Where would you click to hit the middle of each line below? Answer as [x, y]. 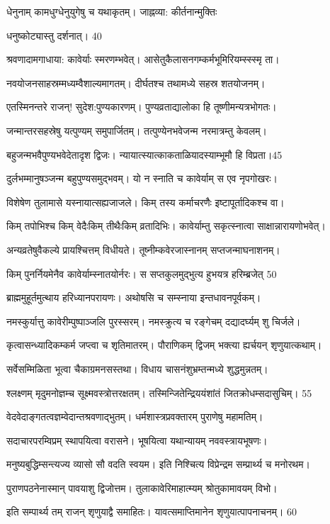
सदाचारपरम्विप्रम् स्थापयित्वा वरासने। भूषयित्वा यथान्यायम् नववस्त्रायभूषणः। [137, 440]
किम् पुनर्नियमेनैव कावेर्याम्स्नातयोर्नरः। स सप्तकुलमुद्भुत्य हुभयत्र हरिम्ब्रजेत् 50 [142, 273]
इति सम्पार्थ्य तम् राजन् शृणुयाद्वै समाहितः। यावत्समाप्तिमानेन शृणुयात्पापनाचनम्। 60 [152, 512]
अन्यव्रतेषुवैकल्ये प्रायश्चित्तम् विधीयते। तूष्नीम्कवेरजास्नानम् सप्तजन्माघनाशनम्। [143, 249]
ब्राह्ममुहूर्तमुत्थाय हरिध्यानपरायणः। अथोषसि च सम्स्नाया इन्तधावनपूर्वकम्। [134, 297]
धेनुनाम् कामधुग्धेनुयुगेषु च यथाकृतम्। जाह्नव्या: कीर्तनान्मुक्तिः [112, 11]
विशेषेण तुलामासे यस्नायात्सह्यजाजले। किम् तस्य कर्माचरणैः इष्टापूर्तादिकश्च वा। [146, 202]
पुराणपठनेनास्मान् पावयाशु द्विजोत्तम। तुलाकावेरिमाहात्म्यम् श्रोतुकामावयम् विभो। [142, 487]
